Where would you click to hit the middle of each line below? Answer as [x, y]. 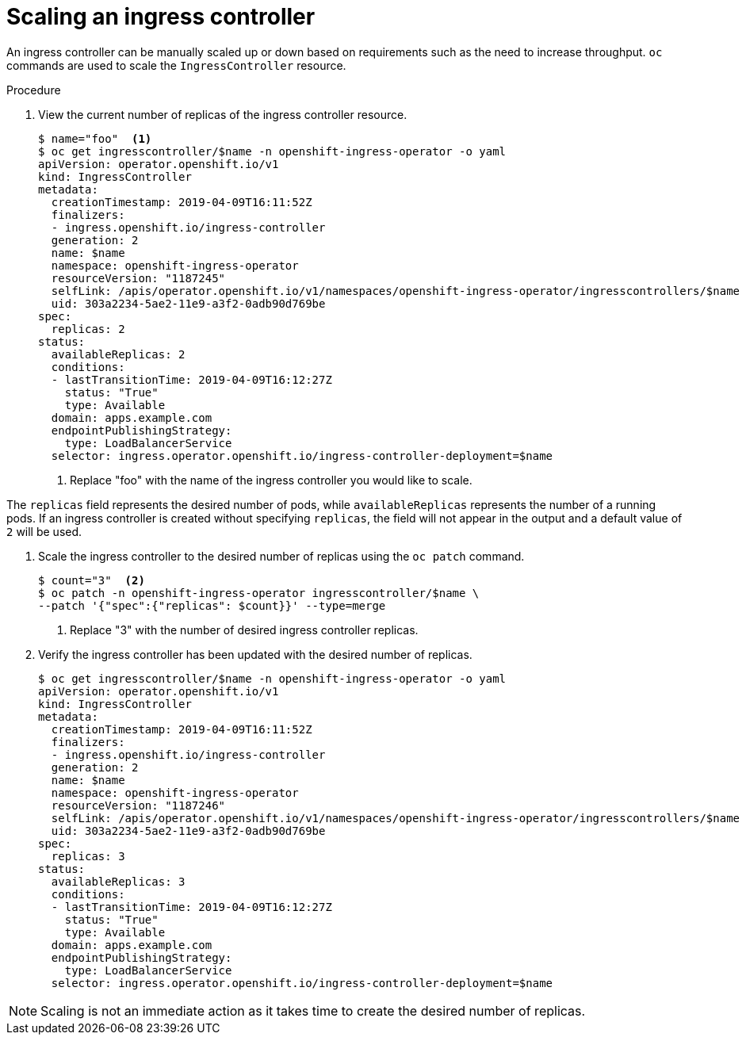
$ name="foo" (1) [95, 138]
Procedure [34, 90]
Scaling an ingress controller [161, 17]
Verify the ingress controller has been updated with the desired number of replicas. [255, 654]
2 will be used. [44, 531]
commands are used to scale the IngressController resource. [176, 65]
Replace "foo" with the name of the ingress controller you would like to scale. [271, 480]
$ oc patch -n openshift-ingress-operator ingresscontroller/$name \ [259, 593]
